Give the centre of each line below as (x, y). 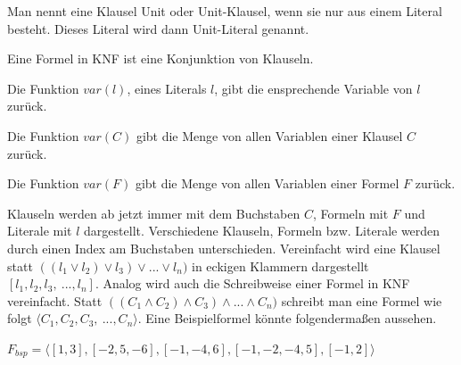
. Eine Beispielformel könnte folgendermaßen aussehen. (287, 318)
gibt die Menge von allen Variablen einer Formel (267, 183)
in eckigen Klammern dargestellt (280, 265)
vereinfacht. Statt (55, 300)
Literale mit (40, 231)
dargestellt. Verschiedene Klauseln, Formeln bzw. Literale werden (262, 231)
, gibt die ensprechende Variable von (313, 88)
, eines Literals (167, 88)
